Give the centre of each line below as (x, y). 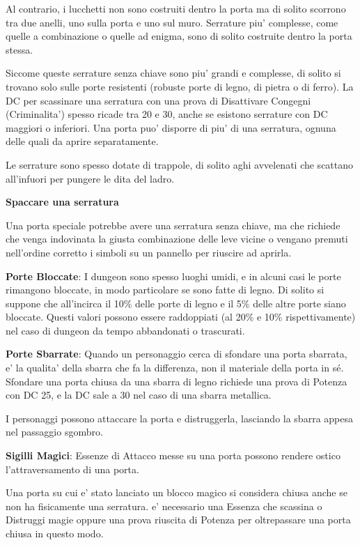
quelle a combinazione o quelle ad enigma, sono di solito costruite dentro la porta (179, 36)
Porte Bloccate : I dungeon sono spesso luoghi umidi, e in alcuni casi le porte (173, 276)
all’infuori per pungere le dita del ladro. (90, 178)
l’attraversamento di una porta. (72, 469)
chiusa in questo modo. (55, 533)
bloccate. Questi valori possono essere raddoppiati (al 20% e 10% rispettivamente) (181, 317)
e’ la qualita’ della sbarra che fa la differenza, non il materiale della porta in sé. (175, 368)
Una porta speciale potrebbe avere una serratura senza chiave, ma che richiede (173, 225)
